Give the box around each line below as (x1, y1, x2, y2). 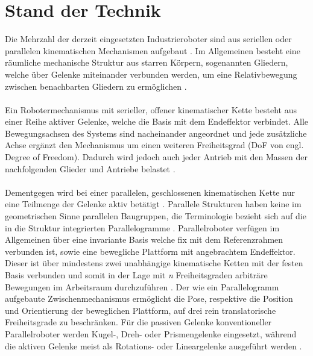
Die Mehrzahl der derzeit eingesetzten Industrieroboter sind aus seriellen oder (5, 33, 292, 45)
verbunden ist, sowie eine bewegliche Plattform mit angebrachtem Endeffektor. (5, 245, 296, 257)
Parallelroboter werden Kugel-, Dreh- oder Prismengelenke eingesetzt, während (5, 327, 297, 340)
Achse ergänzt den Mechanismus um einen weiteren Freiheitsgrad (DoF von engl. (5, 139, 304, 151)
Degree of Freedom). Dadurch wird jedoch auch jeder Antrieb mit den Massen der (5, 151, 308, 163)
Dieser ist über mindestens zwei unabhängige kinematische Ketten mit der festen (5, 257, 303, 269)
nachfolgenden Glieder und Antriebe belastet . (5, 162, 175, 175)
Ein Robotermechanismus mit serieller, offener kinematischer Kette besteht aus (5, 103, 297, 116)
